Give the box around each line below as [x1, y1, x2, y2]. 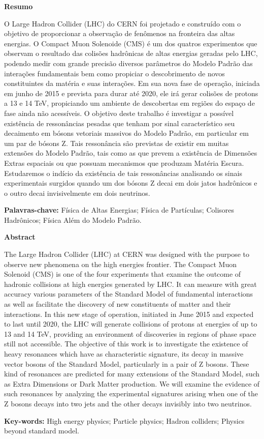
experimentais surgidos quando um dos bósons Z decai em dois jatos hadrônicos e [4, 178, 257, 188]
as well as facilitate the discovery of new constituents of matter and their [4, 299, 231, 309]
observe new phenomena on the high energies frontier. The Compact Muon [4, 258, 237, 269]
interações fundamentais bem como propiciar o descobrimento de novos [4, 68, 225, 78]
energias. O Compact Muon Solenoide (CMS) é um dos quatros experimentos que [4, 38, 257, 48]
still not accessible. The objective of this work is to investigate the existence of [4, 338, 248, 349]
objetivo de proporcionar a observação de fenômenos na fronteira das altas [4, 28, 235, 39]
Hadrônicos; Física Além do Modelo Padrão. [4, 214, 142, 225]
